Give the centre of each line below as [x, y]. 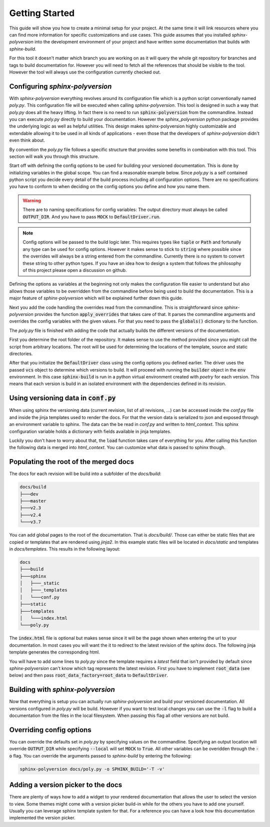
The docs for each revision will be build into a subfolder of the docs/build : [85, 474]
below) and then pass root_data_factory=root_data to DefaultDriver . [89, 675]
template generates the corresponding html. [54, 652]
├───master [33, 501]
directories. [21, 353]
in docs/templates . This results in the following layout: [65, 549]
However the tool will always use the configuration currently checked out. [85, 72]
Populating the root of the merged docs [72, 462]
